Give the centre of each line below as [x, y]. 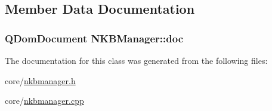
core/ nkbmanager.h [40, 80]
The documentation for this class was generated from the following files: [136, 60]
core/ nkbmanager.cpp [44, 101]
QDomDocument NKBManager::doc [94, 38]
